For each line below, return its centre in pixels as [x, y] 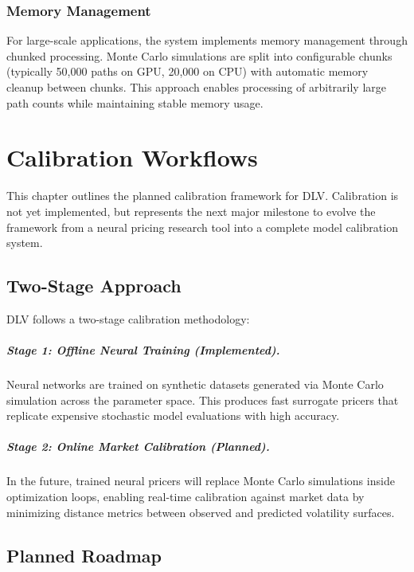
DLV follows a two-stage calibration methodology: [128, 318]
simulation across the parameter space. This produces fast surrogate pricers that [203, 400]
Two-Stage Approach [94, 286]
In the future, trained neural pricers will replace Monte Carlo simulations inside [201, 481]
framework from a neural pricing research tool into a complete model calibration [202, 227]
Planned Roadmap [84, 555]
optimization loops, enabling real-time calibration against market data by [186, 496]
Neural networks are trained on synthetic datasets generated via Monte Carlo [195, 384]
